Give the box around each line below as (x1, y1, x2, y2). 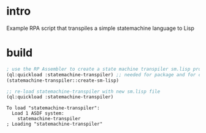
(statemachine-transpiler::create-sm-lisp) (6, 77, 120, 84)
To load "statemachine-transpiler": (6, 105, 100, 111)
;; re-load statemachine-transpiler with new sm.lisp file (6, 88, 161, 95)
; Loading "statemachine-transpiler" (6, 121, 103, 128)
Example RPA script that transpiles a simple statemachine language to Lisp (6, 24, 195, 32)
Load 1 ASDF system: (12, 110, 64, 117)
